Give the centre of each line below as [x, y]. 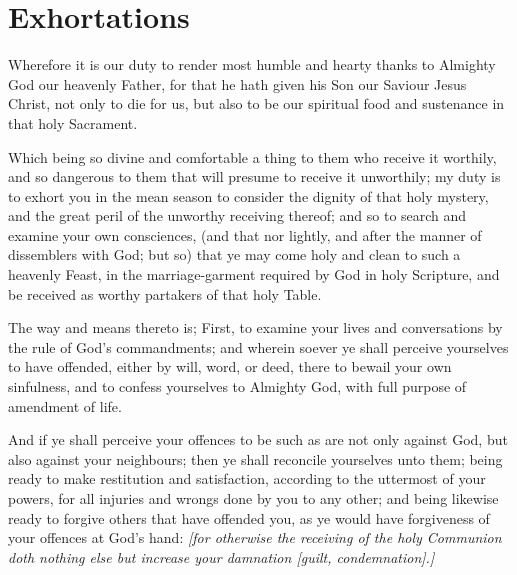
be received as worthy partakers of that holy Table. [165, 293]
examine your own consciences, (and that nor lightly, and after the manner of [245, 234]
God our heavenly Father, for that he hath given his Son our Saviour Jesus [237, 83]
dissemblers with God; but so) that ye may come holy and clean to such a [234, 254]
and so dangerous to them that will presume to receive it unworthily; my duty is [254, 176]
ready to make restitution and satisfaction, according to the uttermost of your [247, 478]
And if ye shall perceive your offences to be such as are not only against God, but [258, 439]
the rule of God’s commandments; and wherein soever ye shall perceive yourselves [258, 346]
